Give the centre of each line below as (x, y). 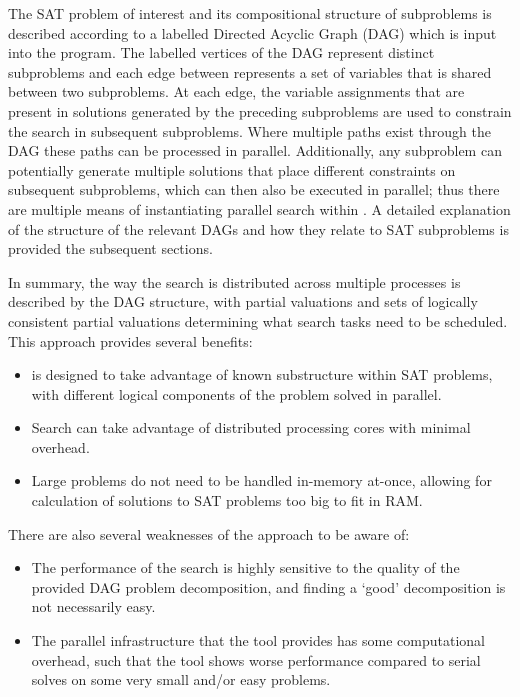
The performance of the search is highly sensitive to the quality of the (245, 567)
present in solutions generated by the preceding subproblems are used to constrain (260, 110)
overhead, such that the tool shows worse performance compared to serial (256, 659)
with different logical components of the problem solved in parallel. (236, 393)
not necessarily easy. (93, 606)
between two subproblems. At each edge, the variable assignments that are (236, 91)
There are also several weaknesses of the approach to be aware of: (209, 533)
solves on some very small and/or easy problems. (181, 679)
